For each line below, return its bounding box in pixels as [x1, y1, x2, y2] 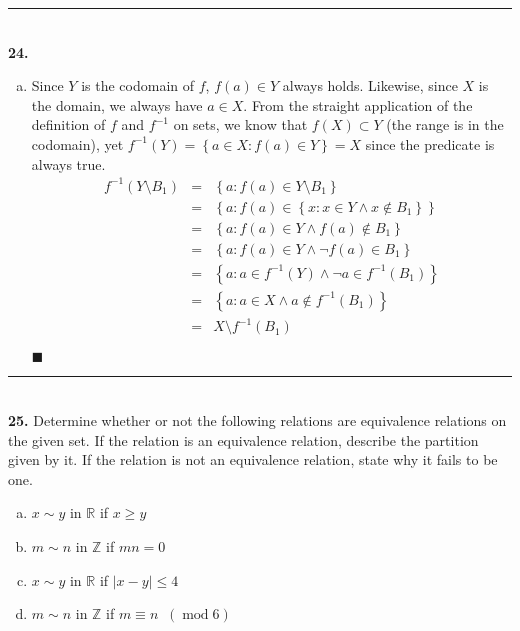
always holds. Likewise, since [282, 75, 458, 96]
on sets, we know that [173, 114, 308, 135]
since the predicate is [365, 133, 495, 154]
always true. [31, 153, 106, 174]
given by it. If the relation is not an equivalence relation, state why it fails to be [8, 449, 498, 470]
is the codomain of [81, 75, 195, 96]
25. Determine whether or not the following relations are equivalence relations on [8, 409, 507, 430]
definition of [31, 114, 106, 135]
